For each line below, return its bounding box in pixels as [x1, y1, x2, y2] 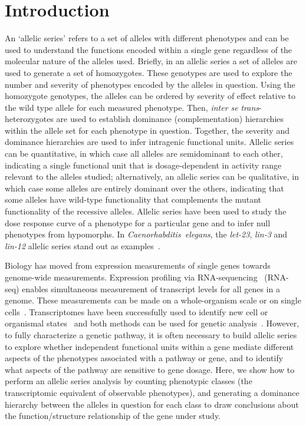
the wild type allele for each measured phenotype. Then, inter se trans [5, 101, 259, 113]
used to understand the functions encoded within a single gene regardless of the [5, 43, 292, 55]
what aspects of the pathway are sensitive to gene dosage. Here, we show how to [5, 363, 295, 375]
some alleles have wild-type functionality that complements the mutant [5, 193, 261, 206]
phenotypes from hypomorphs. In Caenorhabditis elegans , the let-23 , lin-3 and [5, 228, 288, 240]
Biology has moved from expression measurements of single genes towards [5, 259, 271, 272]
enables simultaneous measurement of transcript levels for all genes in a [22, 282, 280, 295]
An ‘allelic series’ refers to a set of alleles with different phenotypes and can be [5, 32, 289, 44]
